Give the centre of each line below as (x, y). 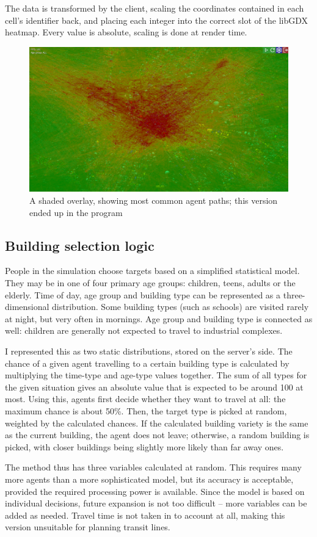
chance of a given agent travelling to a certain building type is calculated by (147, 363)
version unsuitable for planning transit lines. (88, 527)
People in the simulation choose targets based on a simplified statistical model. (152, 271)
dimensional (27, 307)
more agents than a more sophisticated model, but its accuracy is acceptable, (149, 479)
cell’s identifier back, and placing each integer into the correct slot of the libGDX (157, 20)
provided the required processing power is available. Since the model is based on (155, 491)
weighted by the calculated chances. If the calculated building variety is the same (157, 423)
